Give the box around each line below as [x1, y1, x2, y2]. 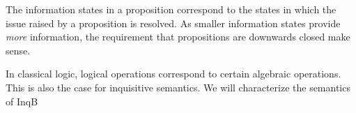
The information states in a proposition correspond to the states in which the [6, 2, 336, 16]
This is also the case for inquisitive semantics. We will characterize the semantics [6, 80, 350, 94]
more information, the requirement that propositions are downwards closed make [6, 29, 350, 44]
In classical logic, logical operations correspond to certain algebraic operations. [6, 66, 341, 81]
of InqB [6, 93, 38, 108]
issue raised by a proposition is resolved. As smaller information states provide [6, 15, 341, 30]
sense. [6, 43, 31, 57]
